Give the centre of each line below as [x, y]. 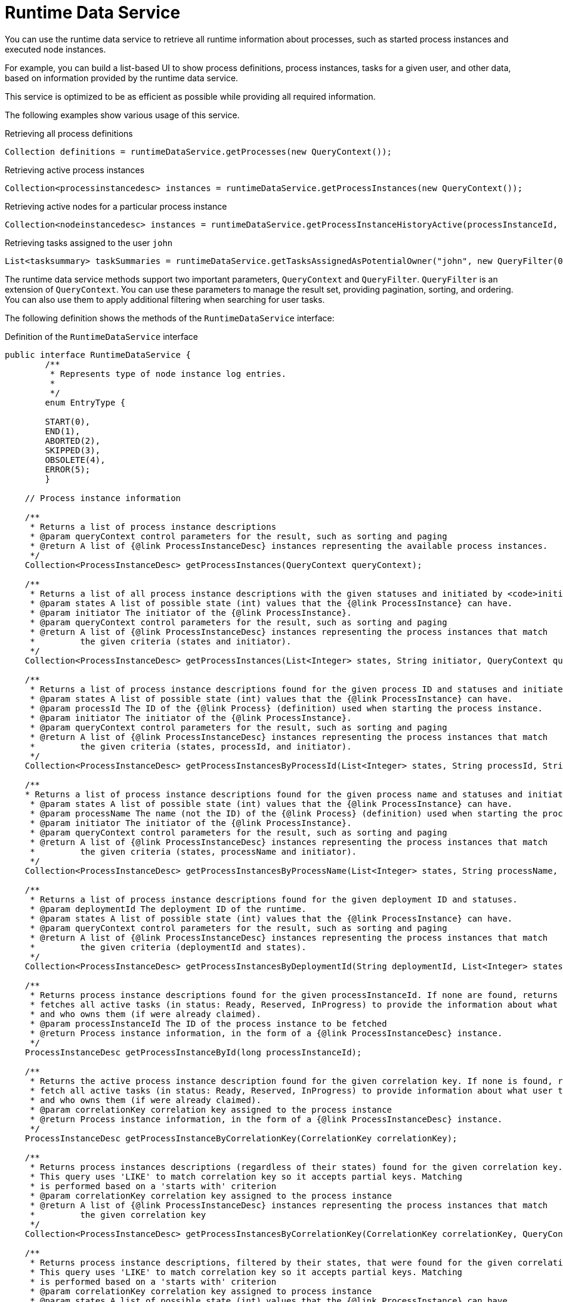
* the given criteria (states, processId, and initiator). [191, 746]
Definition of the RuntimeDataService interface [101, 336]
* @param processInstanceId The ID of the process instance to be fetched [208, 1023]
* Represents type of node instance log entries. [168, 374]
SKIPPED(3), [73, 450]
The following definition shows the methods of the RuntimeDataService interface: [170, 318]
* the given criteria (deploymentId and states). [168, 947]
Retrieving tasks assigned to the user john [89, 242]
